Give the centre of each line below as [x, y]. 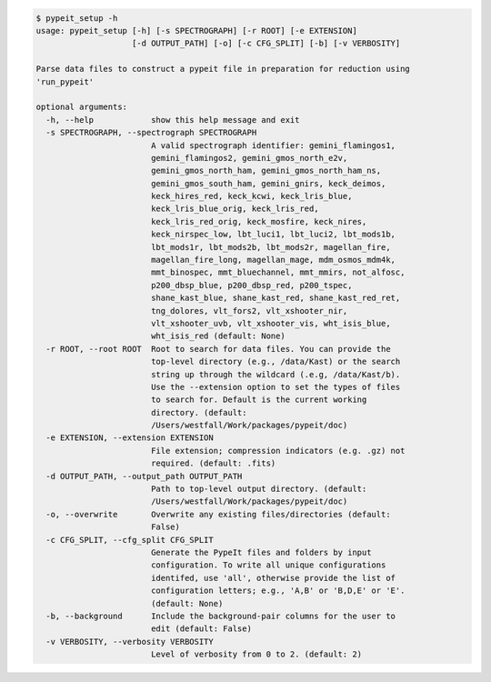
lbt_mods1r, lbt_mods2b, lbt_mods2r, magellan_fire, [271, 247]
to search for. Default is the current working [259, 400]
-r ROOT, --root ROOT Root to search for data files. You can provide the [218, 349]
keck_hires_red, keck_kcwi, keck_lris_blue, [251, 196]
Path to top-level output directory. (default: [259, 489]
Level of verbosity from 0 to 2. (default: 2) [256, 654]
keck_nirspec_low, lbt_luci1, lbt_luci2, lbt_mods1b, [273, 235]
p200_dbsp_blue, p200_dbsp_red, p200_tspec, [251, 285]
